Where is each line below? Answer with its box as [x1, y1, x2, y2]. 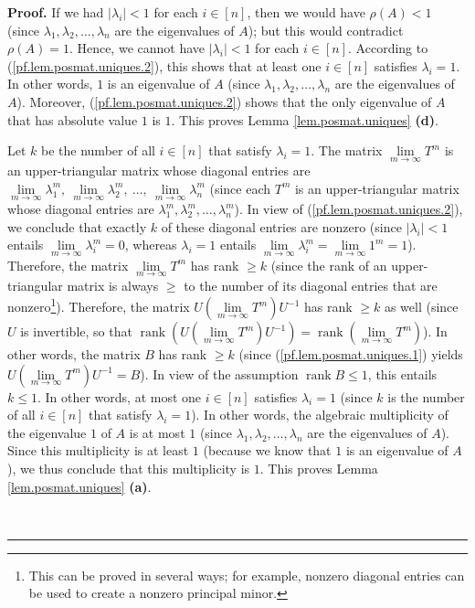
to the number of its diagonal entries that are [184, 275, 438, 294]
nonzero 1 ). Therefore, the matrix [7, 294, 190, 316]
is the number [387, 387, 465, 406]
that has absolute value [7, 110, 138, 129]
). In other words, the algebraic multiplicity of [191, 405, 449, 424]
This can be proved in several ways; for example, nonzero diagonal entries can [28, 565, 465, 584]
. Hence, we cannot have [69, 38, 206, 58]
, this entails [367, 364, 438, 383]
